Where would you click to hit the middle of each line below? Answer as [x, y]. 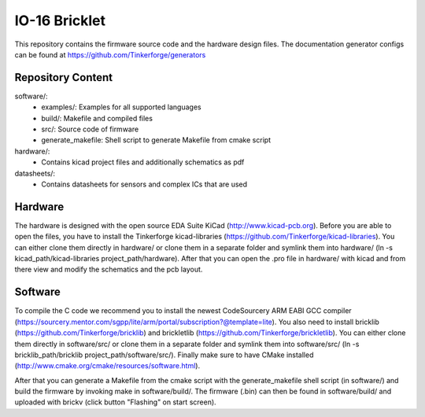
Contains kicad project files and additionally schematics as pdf [143, 162]
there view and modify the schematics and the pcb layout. [109, 269]
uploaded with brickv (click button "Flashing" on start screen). [115, 402]
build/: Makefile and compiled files [97, 118]
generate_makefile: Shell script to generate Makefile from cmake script [156, 140]
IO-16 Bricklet [60, 20]
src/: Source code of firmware [90, 129]
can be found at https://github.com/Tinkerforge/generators [110, 54]
